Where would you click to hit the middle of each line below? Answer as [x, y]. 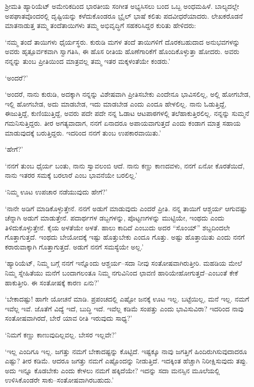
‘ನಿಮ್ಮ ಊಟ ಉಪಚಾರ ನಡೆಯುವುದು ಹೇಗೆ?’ [56, 191]
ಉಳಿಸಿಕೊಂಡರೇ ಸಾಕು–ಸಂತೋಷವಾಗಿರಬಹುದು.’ [59, 380]
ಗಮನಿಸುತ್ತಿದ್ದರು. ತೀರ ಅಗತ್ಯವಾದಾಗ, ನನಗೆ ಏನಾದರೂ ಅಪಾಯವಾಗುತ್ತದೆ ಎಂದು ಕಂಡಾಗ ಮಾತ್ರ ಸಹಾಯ [123, 123]
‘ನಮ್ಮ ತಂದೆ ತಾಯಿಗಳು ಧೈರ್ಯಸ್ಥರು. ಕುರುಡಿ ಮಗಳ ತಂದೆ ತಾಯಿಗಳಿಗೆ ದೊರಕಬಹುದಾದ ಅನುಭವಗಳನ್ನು [123, 41]
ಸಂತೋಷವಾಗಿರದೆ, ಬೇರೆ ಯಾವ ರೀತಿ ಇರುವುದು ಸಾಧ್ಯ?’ [69, 318]
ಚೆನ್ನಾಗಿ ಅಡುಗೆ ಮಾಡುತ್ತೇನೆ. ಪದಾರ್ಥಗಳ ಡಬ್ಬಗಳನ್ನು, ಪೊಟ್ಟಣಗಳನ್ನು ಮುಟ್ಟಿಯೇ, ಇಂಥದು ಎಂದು [115, 218]
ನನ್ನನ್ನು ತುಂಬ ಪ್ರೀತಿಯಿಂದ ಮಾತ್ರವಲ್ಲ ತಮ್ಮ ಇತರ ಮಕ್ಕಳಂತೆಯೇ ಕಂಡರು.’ [88, 61]
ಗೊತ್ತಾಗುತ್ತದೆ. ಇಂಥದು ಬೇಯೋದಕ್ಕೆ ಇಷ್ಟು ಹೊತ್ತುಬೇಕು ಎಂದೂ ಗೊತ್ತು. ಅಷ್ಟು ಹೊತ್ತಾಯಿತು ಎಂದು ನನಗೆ [125, 237]
